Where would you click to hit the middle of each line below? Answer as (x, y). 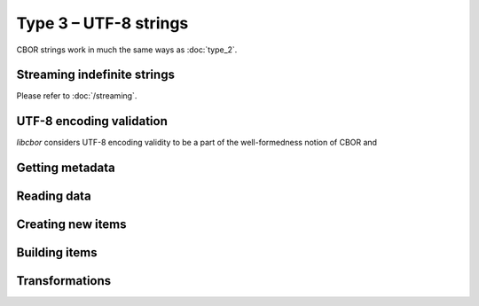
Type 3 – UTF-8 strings (102, 23)
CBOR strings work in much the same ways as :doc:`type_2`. (127, 50)
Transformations (64, 281)
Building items (57, 253)
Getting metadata (66, 168)
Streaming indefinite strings (95, 75)
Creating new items (71, 225)
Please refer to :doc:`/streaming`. (77, 96)
